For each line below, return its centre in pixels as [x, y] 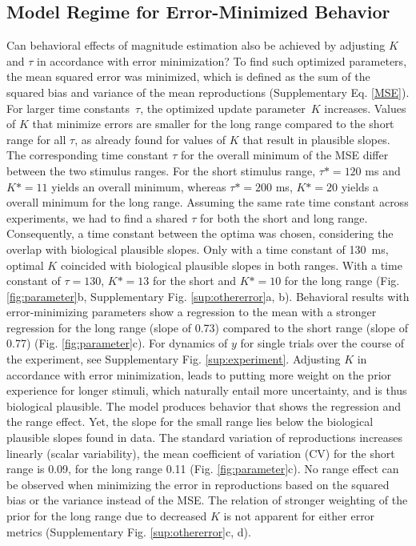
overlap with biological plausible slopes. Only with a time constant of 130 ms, [198, 249]
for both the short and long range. [284, 217]
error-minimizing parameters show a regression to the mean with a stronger [192, 312]
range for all [36, 139]
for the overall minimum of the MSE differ [284, 155]
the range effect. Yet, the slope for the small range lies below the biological [190, 422]
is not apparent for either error [299, 516]
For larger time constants [68, 108]
